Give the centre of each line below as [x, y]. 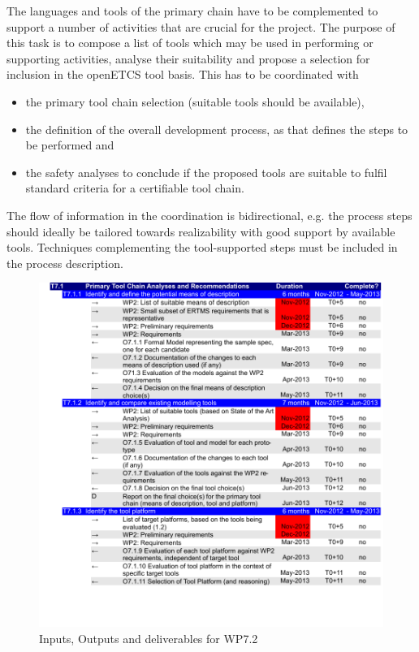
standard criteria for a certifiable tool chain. [135, 188]
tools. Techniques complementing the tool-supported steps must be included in [202, 247]
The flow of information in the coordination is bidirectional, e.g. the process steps [209, 215]
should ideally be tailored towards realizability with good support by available [201, 231]
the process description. [65, 263]
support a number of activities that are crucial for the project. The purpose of [201, 26]
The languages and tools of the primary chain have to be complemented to [192, 11]
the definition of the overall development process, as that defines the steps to [217, 129]
